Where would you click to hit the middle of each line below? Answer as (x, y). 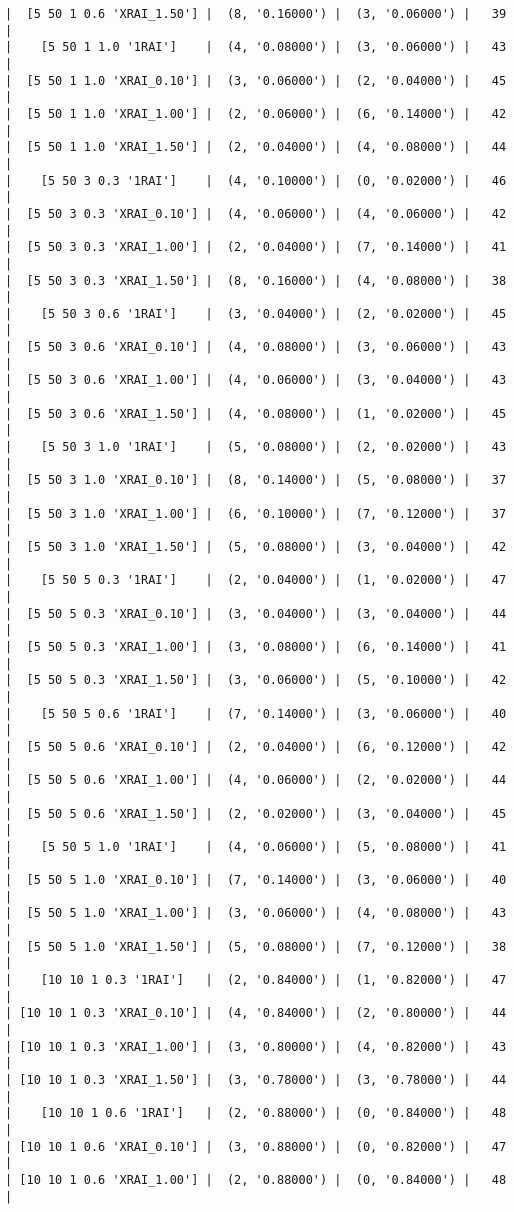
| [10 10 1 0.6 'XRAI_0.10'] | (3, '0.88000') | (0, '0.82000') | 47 (256, 1146)
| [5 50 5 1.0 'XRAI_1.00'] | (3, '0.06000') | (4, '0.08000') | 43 (256, 913)
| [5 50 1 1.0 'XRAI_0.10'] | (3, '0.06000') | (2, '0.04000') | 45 (256, 80)
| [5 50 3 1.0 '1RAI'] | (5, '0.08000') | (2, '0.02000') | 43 (256, 447)
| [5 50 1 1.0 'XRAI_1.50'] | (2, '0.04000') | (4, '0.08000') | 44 (256, 147)
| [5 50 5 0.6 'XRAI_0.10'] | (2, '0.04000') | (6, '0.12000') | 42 (256, 746)
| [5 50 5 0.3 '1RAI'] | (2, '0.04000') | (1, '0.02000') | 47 (256, 580)
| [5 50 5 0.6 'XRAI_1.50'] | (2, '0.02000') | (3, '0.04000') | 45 (256, 813)
